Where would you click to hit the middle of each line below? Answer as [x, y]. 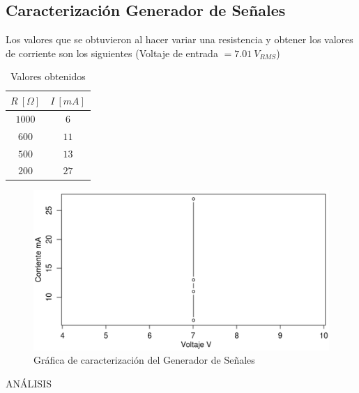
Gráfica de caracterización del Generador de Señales [144, 360]
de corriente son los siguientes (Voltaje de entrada [112, 53]
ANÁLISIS [29, 384]
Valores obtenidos [48, 76]
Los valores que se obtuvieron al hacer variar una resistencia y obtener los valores [179, 39]
